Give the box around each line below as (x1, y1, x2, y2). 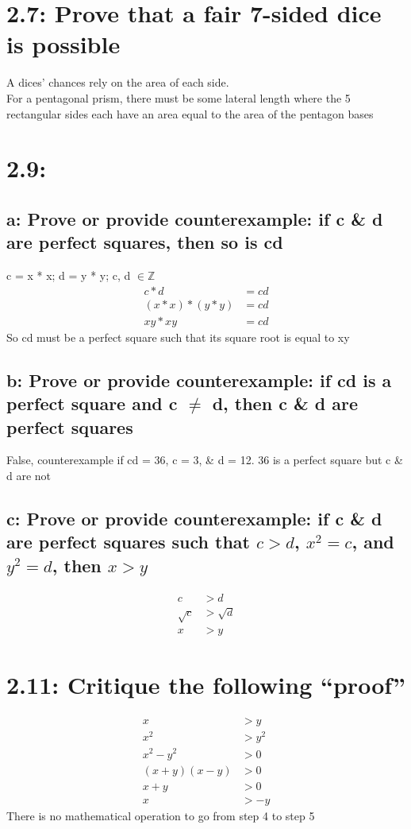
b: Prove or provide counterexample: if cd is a (6, 367, 392, 392)
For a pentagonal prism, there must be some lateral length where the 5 (6, 89, 351, 106)
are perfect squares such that (6, 529, 250, 554)
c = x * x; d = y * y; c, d (6, 267, 131, 284)
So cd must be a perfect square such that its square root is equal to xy (6, 328, 350, 345)
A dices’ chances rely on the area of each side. (6, 74, 229, 91)
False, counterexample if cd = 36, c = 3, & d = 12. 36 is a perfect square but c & (6, 451, 403, 468)
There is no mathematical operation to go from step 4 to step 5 (6, 807, 315, 823)
